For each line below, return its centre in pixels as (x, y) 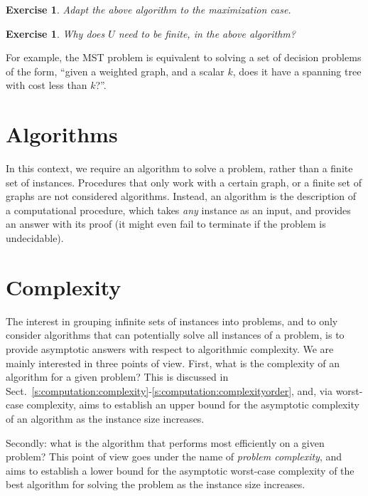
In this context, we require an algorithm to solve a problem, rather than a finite (179, 168)
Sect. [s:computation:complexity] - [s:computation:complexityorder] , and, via (169, 390)
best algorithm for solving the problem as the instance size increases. (156, 484)
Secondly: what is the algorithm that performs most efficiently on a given (165, 442)
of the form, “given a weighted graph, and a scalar (115, 71)
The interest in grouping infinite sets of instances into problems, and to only (172, 321)
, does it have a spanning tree (297, 71)
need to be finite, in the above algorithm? (207, 33)
